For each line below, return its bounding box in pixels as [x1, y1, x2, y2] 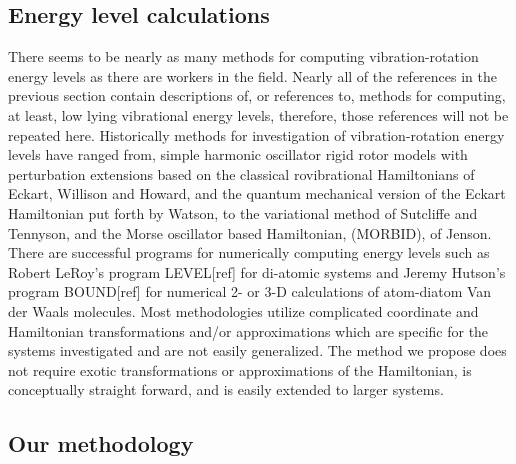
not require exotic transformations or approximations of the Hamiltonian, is [8, 359, 472, 380]
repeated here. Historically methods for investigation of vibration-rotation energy [8, 124, 505, 145]
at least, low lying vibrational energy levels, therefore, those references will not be [8, 104, 509, 125]
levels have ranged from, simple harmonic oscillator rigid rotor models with [8, 144, 468, 165]
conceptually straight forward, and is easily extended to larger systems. [8, 379, 444, 400]
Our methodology [8, 428, 194, 459]
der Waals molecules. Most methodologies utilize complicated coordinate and [8, 300, 479, 321]
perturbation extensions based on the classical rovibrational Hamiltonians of [8, 163, 475, 184]
